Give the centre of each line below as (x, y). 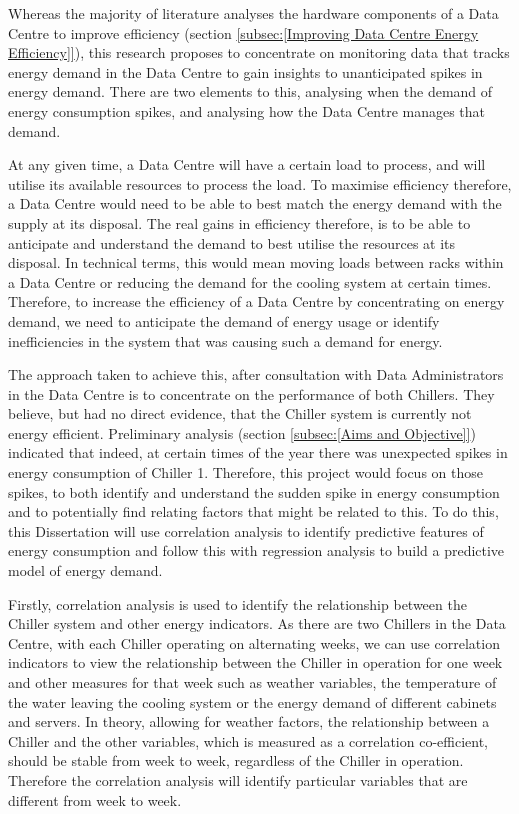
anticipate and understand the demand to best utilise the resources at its (232, 242)
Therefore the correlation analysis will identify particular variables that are (238, 779)
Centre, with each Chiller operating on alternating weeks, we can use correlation (254, 642)
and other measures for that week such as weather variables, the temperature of (252, 682)
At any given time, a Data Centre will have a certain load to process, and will (247, 164)
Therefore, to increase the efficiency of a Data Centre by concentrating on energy (256, 301)
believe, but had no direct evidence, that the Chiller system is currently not (240, 413)
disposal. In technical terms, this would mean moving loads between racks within (256, 262)
